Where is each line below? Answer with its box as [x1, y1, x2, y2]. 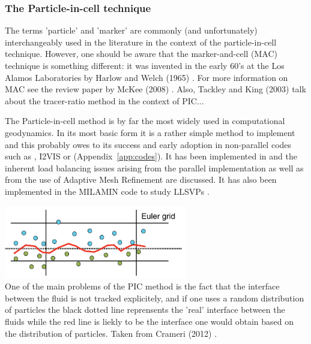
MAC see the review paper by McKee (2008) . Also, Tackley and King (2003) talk [5, 83, 306, 95]
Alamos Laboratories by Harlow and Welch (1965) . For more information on [5, 71, 288, 83]
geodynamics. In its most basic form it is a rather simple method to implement [5, 126, 295, 138]
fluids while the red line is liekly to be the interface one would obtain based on [5, 315, 294, 328]
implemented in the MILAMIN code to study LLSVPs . [5, 185, 210, 197]
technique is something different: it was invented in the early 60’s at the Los [5, 59, 285, 71]
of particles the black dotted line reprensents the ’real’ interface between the [5, 303, 285, 316]
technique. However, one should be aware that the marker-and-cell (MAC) [5, 47, 278, 60]
